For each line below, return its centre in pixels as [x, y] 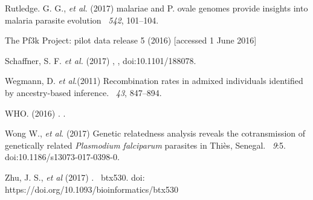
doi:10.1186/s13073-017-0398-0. [62, 157]
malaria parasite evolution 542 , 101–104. [82, 20]
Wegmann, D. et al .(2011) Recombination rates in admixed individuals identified [154, 81]
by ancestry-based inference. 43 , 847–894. [83, 92]
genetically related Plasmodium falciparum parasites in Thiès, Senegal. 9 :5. [145, 145]
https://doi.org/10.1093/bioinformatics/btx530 [92, 189]
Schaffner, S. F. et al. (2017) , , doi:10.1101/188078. [101, 60]
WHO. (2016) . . [35, 113]
